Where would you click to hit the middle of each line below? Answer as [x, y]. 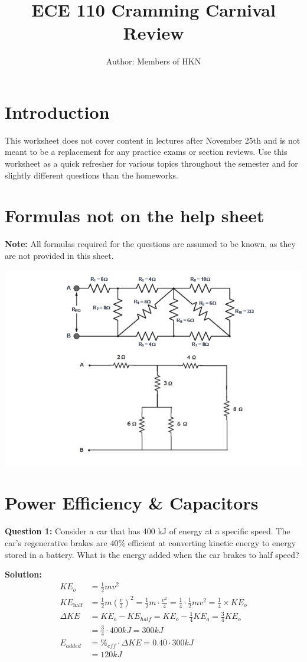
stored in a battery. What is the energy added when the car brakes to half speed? [152, 554]
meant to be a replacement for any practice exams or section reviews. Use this [146, 152]
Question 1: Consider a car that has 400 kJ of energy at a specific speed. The [148, 531]
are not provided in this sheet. [59, 255]
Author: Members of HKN [153, 61]
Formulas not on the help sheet [135, 215]
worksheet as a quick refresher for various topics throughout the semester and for [151, 163]
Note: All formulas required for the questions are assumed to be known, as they [150, 244]
